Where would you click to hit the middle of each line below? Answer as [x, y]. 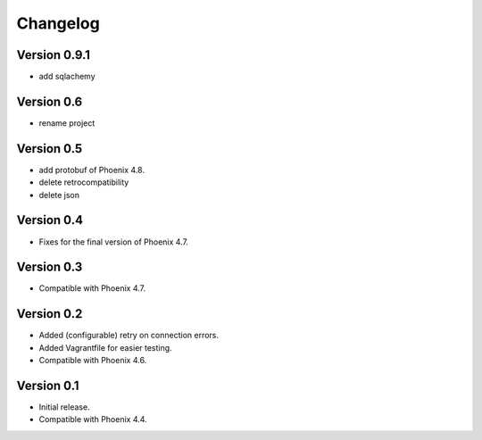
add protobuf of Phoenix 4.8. [91, 170]
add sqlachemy [67, 77]
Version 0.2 [50, 314]
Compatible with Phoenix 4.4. [93, 419]
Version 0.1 [48, 385]
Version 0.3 [50, 267]
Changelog [58, 23]
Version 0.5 [50, 149]
